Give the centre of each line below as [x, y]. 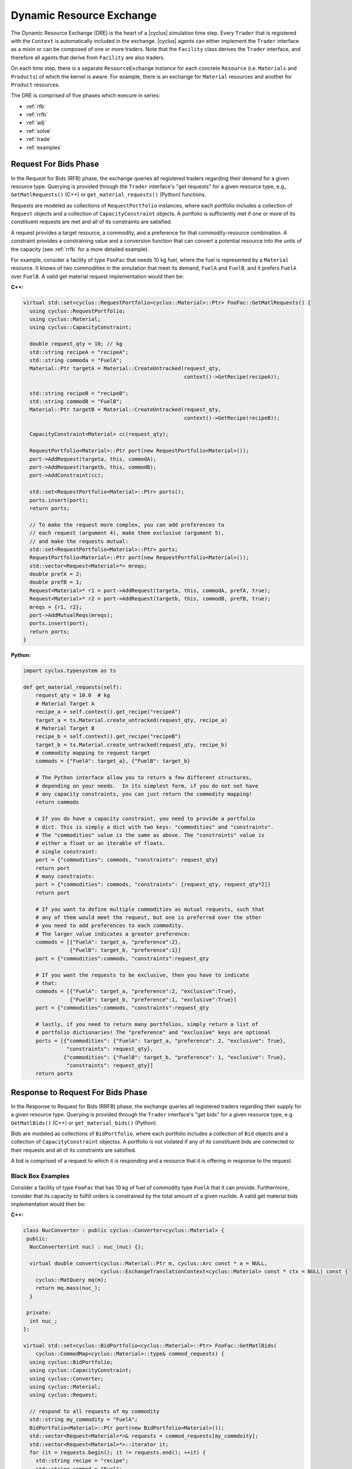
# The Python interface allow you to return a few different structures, [144, 778]
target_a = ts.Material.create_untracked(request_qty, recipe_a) [131, 720]
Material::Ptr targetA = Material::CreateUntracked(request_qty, [126, 368]
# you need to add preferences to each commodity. [110, 926]
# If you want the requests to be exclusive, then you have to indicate [142, 975]
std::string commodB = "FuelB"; [76, 401]
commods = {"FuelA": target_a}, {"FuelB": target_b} [113, 761]
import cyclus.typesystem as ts [70, 671]
